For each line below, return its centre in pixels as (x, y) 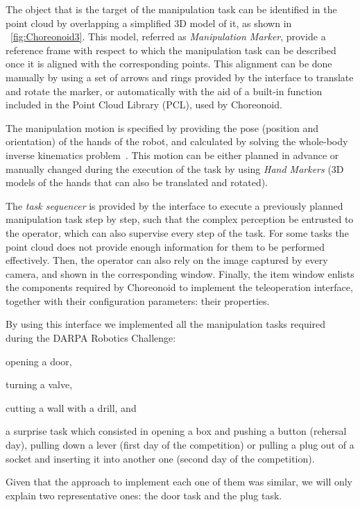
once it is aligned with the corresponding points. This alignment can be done (169, 64)
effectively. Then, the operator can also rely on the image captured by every (167, 260)
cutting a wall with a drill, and (71, 407)
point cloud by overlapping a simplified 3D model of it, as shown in (149, 23)
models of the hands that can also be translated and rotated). (137, 182)
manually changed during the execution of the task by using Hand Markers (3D (175, 168)
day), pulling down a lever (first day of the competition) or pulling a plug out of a (180, 445)
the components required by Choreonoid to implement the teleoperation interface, (179, 287)
